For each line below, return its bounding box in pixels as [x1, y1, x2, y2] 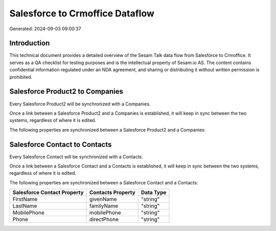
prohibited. [9, 74, 33, 80]
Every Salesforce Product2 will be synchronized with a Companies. [9, 100, 151, 107]
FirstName [12, 196, 38, 203]
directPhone [89, 216, 119, 223]
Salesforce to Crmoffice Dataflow [9, 8, 154, 19]
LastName [12, 202, 37, 209]
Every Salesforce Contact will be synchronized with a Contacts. [9, 154, 143, 160]
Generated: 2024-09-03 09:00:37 [9, 26, 81, 32]
